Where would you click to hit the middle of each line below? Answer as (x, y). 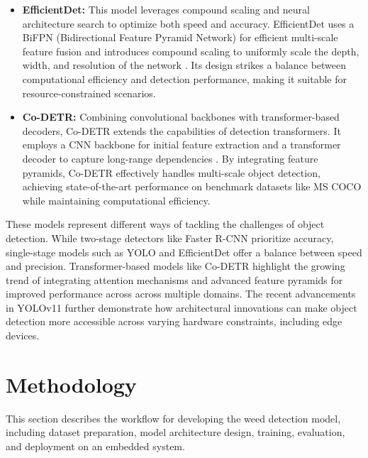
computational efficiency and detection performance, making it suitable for (184, 78)
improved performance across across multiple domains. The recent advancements (181, 294)
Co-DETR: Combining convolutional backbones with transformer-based (181, 117)
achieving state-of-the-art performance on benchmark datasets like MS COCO (192, 186)
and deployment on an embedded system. (95, 446)
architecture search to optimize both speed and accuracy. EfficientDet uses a (188, 23)
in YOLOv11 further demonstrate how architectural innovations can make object (182, 307)
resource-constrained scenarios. (89, 93)
